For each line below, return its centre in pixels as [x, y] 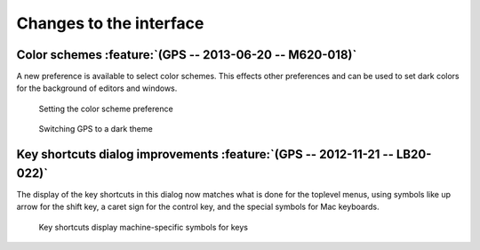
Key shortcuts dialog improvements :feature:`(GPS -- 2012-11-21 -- [205, 154]
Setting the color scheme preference [106, 109]
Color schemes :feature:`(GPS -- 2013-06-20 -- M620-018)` [187, 55]
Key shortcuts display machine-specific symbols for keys [144, 227]
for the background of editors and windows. [97, 88]
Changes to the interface [110, 23]
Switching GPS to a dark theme [96, 129]
